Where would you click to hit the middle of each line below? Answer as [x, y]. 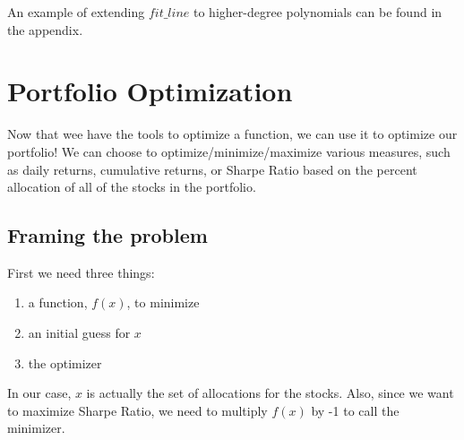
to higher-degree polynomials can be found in [318, 12]
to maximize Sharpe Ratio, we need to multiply [137, 410]
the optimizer [65, 362]
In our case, [39, 393]
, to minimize [163, 302]
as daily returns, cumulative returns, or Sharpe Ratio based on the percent [212, 169]
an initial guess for [79, 333]
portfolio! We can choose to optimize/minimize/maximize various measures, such [229, 151]
